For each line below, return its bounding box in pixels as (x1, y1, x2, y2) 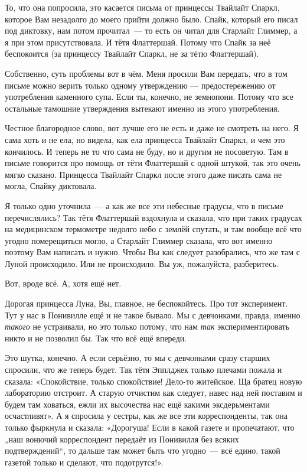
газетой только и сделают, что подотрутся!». (5, 455, 164, 468)
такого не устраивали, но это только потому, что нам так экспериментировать (5, 320, 290, 333)
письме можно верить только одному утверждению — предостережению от (5, 79, 276, 91)
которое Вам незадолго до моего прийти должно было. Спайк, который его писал (5, 12, 298, 25)
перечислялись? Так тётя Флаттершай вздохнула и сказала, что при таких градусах (5, 211, 302, 223)
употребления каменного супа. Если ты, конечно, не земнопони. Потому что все (5, 90, 293, 103)
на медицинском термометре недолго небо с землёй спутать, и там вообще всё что (5, 223, 302, 235)
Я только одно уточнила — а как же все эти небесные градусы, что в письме (5, 199, 283, 211)
